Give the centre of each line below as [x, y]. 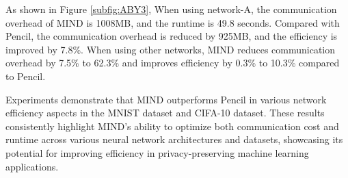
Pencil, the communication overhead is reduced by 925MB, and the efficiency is [172, 36]
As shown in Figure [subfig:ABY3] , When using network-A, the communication [171, 9]
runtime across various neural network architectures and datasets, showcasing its [174, 139]
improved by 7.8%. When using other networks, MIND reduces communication [171, 49]
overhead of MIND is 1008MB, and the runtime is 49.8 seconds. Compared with [173, 22]
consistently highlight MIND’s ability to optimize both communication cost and [172, 126]
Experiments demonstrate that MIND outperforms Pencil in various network [166, 99]
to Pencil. [26, 76]
